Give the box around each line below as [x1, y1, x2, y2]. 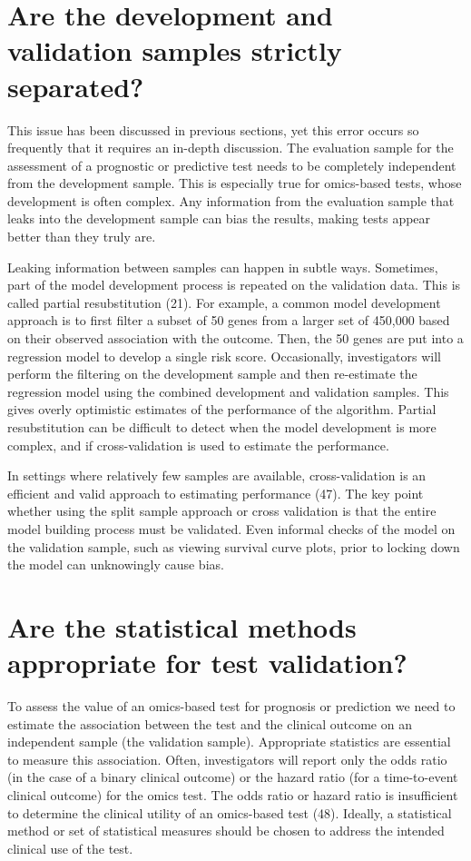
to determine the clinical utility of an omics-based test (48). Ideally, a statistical [7, 803, 452, 822]
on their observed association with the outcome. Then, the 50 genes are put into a [7, 329, 464, 348]
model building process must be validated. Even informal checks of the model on [7, 519, 456, 538]
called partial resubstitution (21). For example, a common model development [7, 292, 441, 312]
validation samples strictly [7, 32, 342, 69]
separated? [7, 67, 144, 104]
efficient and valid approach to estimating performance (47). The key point [7, 483, 424, 502]
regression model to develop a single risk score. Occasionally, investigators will [7, 346, 441, 365]
